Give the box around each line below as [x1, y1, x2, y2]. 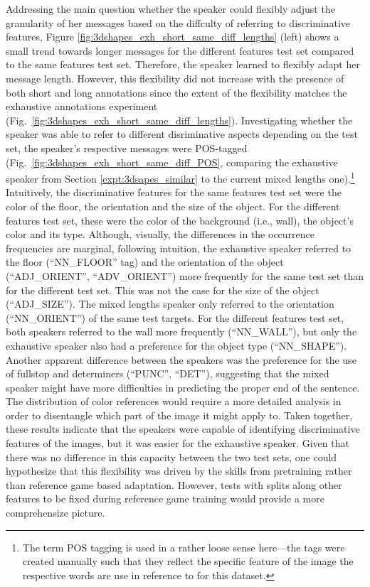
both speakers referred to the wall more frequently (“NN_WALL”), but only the [6, 324, 357, 339]
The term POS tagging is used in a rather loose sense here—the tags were [22, 539, 345, 554]
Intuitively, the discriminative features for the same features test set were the [6, 185, 342, 200]
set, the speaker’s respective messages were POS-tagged [6, 140, 248, 155]
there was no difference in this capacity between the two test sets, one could [6, 449, 337, 464]
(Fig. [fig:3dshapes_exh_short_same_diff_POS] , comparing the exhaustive [6, 154, 338, 169]
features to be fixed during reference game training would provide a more [6, 491, 324, 506]
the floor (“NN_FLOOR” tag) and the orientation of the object [6, 254, 284, 269]
